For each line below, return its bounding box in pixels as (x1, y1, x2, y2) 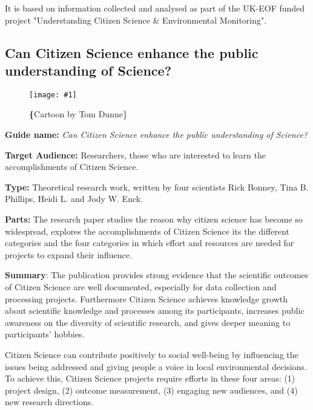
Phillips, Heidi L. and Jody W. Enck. (5, 192, 143, 205)
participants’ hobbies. (5, 328, 85, 340)
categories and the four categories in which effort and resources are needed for (5, 236, 294, 249)
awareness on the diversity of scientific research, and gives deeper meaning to (5, 316, 291, 328)
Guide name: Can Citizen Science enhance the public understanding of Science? (5, 128, 308, 141)
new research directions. (5, 395, 94, 408)
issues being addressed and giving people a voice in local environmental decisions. (5, 360, 307, 373)
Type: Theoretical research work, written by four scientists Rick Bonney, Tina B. (5, 180, 309, 193)
